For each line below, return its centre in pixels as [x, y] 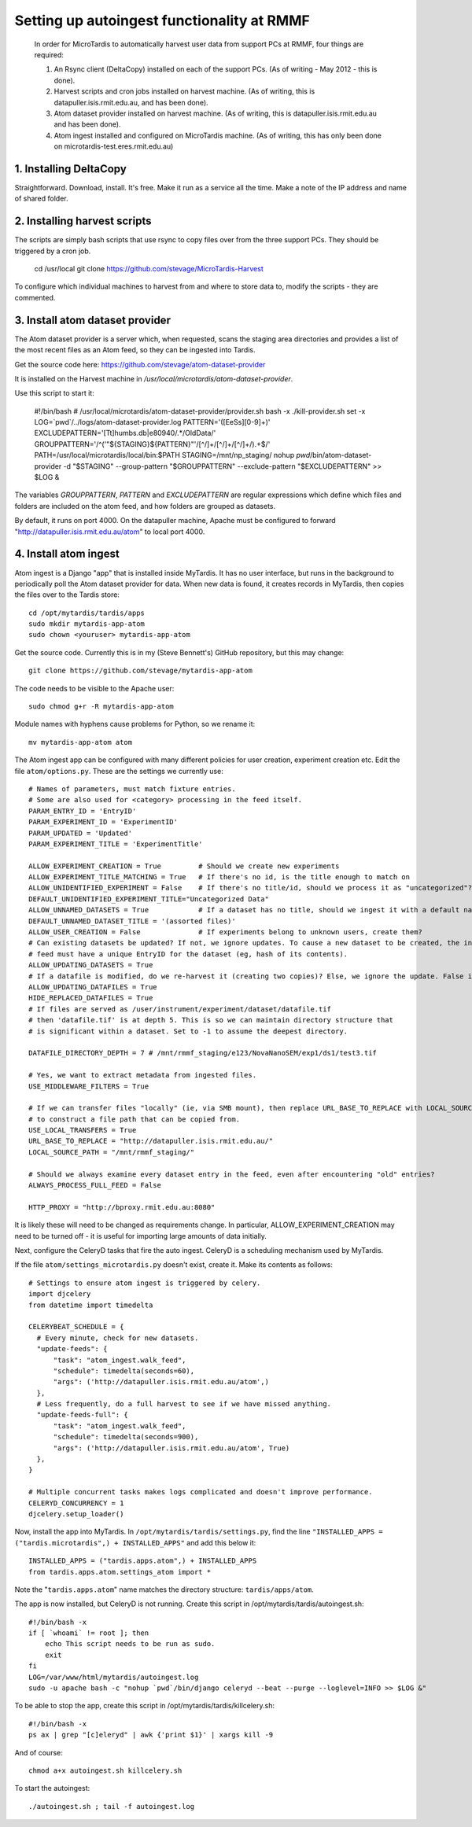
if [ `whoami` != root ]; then [89, 1633]
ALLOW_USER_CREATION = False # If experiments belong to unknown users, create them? [225, 932]
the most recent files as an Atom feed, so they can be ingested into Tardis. [135, 350]
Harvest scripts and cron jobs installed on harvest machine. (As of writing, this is [184, 91]
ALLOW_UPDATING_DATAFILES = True [93, 987]
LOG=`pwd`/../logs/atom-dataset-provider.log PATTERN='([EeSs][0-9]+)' [152, 422]
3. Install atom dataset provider [92, 320]
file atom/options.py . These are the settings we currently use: [119, 771]
